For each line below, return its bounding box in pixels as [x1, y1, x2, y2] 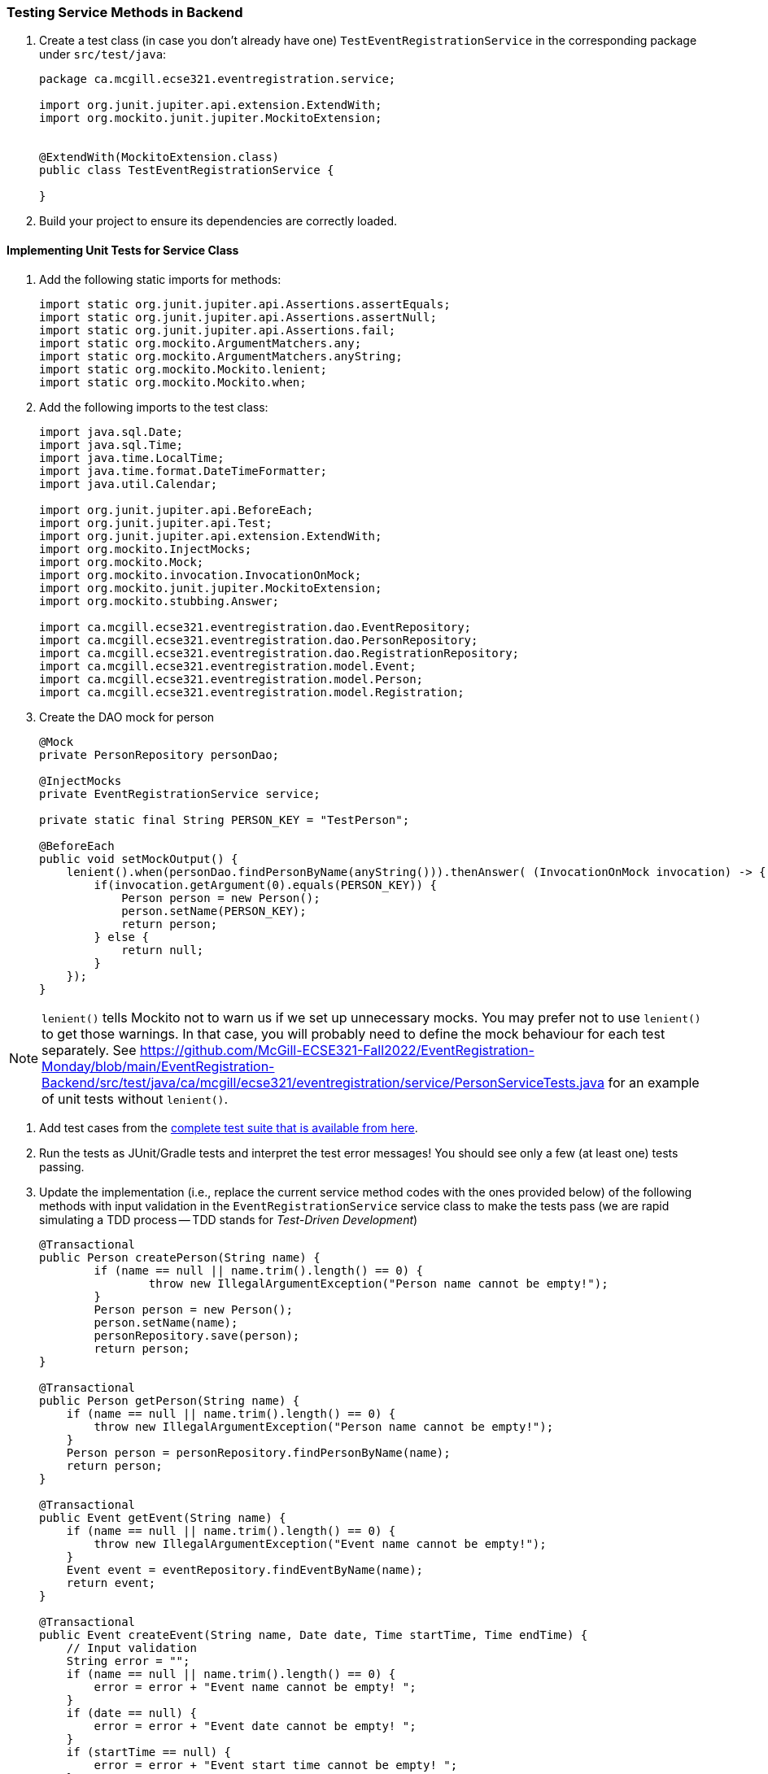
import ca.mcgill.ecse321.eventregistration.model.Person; [39, 672, 424, 686]
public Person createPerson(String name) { [39, 1250, 321, 1264]
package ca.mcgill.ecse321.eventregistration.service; [39, 72, 396, 86]
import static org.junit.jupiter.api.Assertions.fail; [39, 323, 396, 337]
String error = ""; [66, 1654, 190, 1667]
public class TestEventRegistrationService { [39, 163, 334, 177]
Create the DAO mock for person [39, 709, 215, 724]
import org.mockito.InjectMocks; [39, 542, 252, 556]
